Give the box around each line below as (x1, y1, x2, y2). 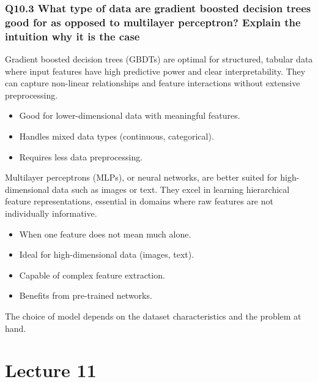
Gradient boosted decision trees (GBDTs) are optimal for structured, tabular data (5, 53, 313, 66)
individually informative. (5, 207, 97, 219)
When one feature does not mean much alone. (19, 227, 191, 240)
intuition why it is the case (5, 28, 140, 43)
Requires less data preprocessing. (19, 150, 143, 163)
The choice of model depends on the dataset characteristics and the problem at (5, 309, 301, 322)
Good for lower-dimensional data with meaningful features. (19, 109, 240, 122)
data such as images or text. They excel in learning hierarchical (52, 182, 290, 195)
